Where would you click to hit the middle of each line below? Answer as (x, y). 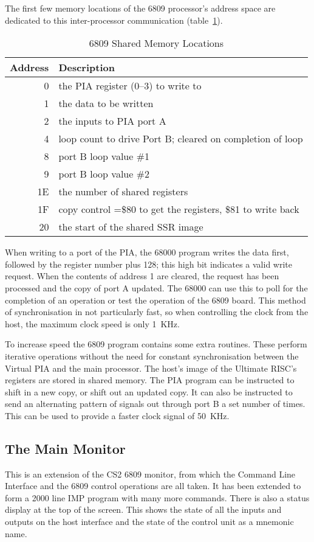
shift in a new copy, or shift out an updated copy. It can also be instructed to (149, 391)
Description (87, 68)
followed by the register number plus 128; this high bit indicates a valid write (148, 264)
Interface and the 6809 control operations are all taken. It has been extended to (153, 486)
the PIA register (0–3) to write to (130, 86)
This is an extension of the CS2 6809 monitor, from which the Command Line (150, 474)
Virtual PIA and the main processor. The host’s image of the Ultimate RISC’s (151, 368)
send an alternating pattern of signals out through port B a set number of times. (155, 404)
